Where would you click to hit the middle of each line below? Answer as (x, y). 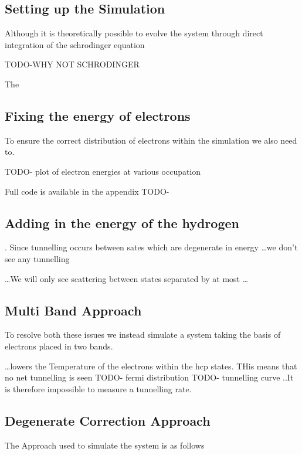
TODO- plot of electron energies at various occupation (103, 171)
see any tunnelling (37, 258)
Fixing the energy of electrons (98, 115)
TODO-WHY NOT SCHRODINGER (72, 64)
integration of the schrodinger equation (75, 44)
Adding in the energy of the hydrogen (122, 223)
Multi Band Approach (73, 310)
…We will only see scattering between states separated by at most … (127, 278)
